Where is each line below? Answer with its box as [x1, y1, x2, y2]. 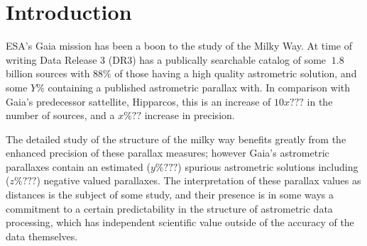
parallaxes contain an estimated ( [6, 159, 150, 174]
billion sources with [6, 66, 90, 81]
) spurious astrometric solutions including [177, 159, 358, 174]
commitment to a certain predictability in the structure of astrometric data [6, 201, 333, 216]
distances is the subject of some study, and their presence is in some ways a [6, 187, 334, 202]
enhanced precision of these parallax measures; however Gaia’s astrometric [6, 145, 329, 160]
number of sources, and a [6, 108, 115, 123]
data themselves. [6, 228, 78, 243]
